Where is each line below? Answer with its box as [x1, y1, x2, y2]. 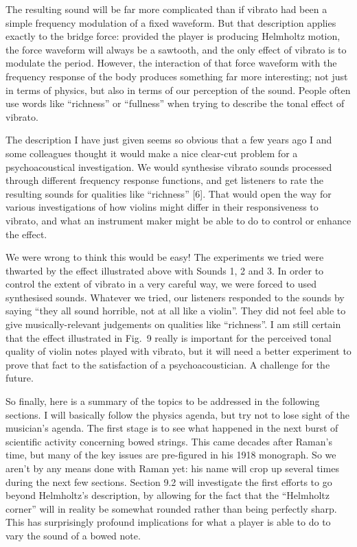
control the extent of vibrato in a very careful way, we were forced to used [5, 277, 316, 291]
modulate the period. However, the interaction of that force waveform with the [5, 56, 337, 70]
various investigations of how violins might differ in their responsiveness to [5, 200, 319, 214]
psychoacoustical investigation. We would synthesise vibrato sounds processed [5, 159, 332, 174]
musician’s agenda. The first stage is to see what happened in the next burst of [5, 421, 338, 435]
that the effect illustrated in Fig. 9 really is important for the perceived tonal [5, 330, 332, 345]
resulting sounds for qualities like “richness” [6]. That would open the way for [5, 186, 332, 200]
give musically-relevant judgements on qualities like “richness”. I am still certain [5, 317, 341, 331]
